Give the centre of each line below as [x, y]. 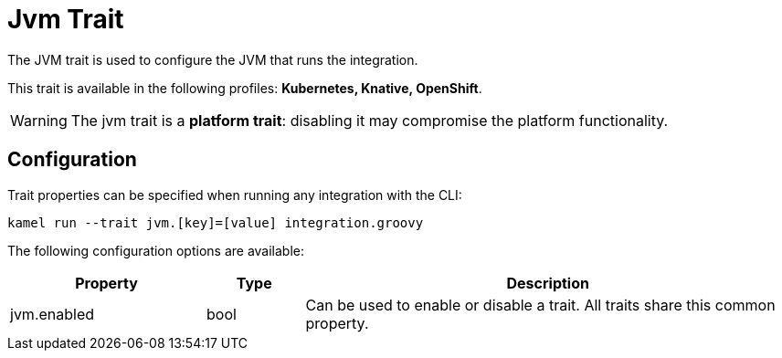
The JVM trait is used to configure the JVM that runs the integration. [213, 59]
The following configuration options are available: [156, 250]
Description [548, 283]
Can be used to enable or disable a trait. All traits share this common [540, 305]
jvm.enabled [53, 314]
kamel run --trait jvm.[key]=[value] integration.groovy [216, 222]
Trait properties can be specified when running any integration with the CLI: [235, 195]
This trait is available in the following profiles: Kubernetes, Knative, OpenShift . [245, 88]
